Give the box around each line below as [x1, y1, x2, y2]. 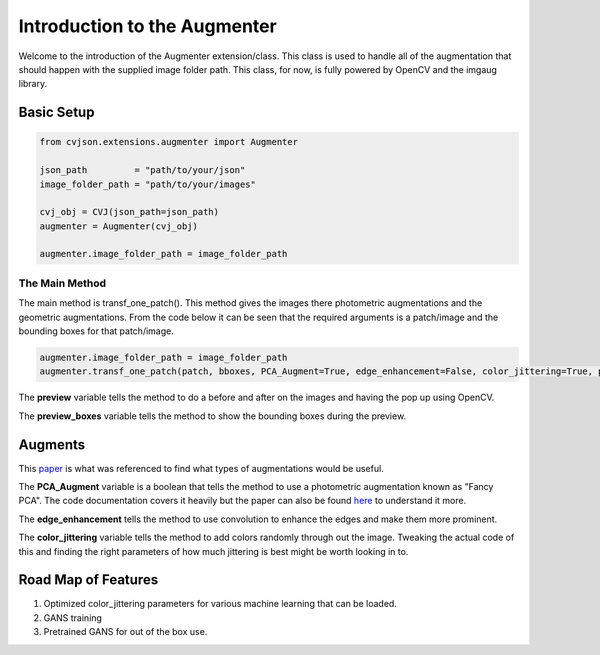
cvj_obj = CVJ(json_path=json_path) [39, 206, 220, 218]
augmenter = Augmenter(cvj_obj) [39, 220, 199, 232]
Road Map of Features [18, 571, 159, 589]
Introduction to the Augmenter [18, 15, 277, 37]
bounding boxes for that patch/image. [18, 325, 174, 337]
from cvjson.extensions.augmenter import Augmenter [39, 136, 299, 148]
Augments [18, 436, 86, 453]
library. [18, 78, 48, 90]
